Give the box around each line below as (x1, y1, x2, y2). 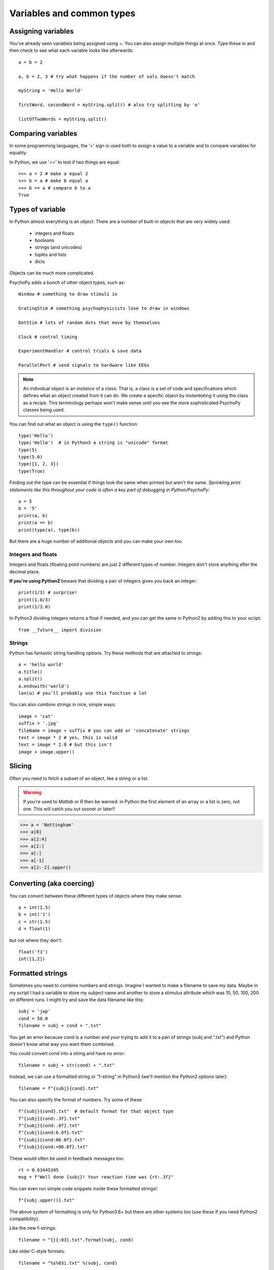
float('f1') (18, 949, 48, 955)
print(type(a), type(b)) (18, 527, 80, 533)
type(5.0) (18, 454, 43, 460)
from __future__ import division (18, 627, 101, 632)
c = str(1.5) (18, 918, 51, 925)
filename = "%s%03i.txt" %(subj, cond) (18, 1260, 118, 1266)
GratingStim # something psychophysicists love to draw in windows (18, 305, 190, 311)
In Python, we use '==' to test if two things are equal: (9, 159, 120, 165)
